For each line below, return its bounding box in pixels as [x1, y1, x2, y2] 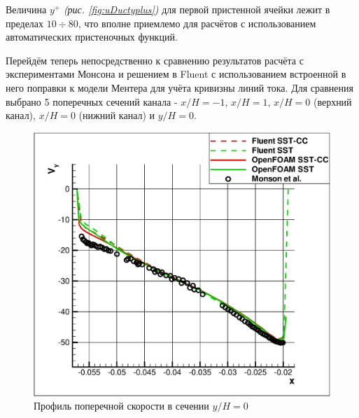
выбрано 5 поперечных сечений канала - [6, 94, 178, 109]
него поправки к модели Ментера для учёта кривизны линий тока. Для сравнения [6, 80, 353, 95]
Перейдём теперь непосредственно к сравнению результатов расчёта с [6, 53, 304, 67]
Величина [6, 2, 47, 16]
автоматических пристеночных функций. [6, 29, 178, 44]
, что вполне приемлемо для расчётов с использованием [78, 15, 316, 30]
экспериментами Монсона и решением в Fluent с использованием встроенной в [6, 67, 346, 81]
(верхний [313, 94, 352, 109]
